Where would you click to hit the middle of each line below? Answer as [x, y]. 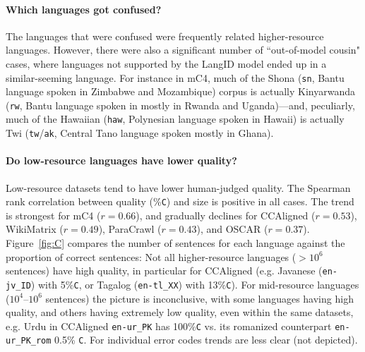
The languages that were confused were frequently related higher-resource [165, 36]
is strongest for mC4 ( [53, 215]
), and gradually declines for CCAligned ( [226, 215]
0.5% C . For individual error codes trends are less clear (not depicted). [206, 340]
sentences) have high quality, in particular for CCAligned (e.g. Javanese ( [164, 271]
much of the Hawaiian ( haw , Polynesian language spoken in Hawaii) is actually [175, 119]
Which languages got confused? [84, 9]
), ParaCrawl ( [130, 229]
